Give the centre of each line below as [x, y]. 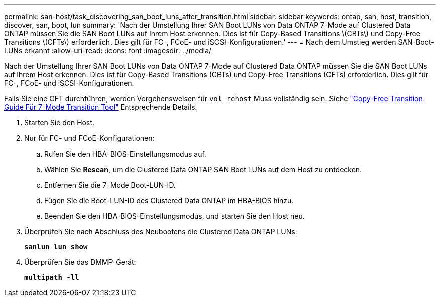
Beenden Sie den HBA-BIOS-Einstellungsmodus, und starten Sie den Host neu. [175, 216]
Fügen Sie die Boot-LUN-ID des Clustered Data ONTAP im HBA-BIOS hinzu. [169, 200]
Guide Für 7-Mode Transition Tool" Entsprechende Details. [101, 107]
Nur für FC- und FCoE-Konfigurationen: [89, 138]
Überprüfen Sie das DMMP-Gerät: [80, 262]
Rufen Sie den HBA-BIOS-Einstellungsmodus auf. [125, 154]
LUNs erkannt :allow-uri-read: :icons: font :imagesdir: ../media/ [108, 50]
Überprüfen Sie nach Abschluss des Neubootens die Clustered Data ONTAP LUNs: [161, 232]
